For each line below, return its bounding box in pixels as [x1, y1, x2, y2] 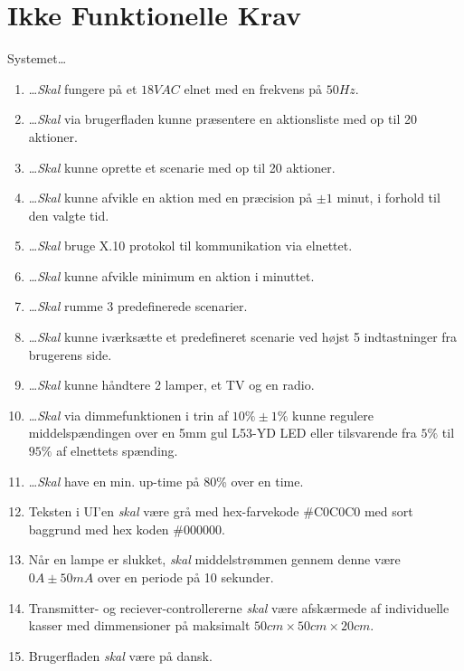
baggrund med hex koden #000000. [28, 519, 225, 538]
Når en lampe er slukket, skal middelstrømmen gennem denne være [28, 550, 401, 569]
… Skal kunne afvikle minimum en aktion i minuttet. [28, 266, 315, 285]
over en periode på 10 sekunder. [97, 568, 274, 586]
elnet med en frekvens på [184, 79, 323, 98]
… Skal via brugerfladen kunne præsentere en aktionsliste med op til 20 [28, 109, 417, 128]
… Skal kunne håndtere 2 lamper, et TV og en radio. [28, 375, 315, 394]
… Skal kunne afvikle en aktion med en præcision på [28, 188, 313, 207]
